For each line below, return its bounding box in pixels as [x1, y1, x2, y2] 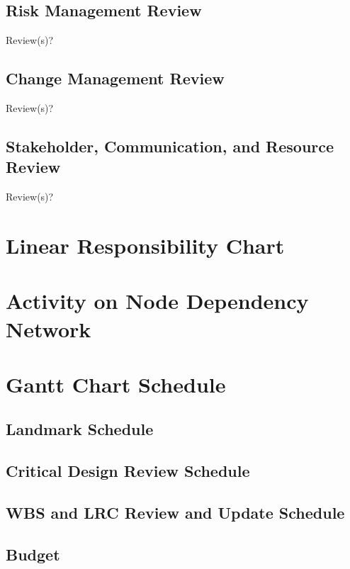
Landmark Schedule [6, 418, 154, 440]
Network [6, 314, 91, 343]
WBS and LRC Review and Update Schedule [6, 502, 345, 524]
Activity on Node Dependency [6, 286, 309, 315]
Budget [6, 543, 60, 565]
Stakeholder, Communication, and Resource [6, 135, 334, 157]
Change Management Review [6, 67, 225, 89]
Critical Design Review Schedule [6, 460, 250, 482]
